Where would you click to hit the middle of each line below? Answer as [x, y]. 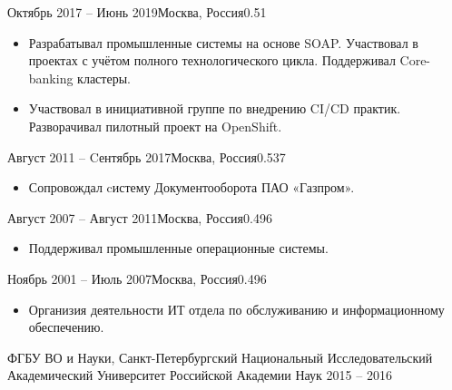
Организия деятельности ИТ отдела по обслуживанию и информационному [236, 309]
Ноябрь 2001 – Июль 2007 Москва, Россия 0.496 [137, 278]
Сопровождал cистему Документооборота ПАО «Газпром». [192, 187]
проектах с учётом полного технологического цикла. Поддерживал [212, 60]
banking [51, 78]
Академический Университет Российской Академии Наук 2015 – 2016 [200, 375]
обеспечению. [66, 327]
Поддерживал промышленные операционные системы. [178, 248]
